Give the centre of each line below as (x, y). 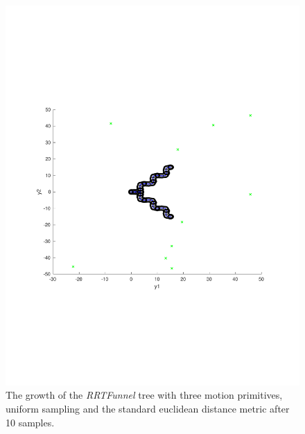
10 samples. (30, 422)
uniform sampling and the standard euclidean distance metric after (148, 409)
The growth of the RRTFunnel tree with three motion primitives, (144, 395)
